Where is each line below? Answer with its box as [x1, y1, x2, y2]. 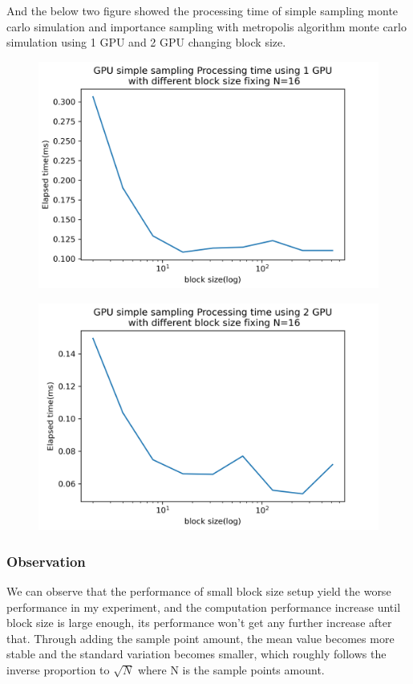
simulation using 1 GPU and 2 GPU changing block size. [6, 34, 286, 51]
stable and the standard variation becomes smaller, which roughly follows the [6, 645, 387, 662]
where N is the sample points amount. [137, 661, 325, 678]
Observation [6, 551, 86, 571]
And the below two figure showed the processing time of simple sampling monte [6, 2, 399, 18]
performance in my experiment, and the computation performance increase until [6, 598, 401, 615]
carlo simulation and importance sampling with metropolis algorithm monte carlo [6, 18, 407, 35]
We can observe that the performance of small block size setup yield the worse [6, 582, 391, 599]
